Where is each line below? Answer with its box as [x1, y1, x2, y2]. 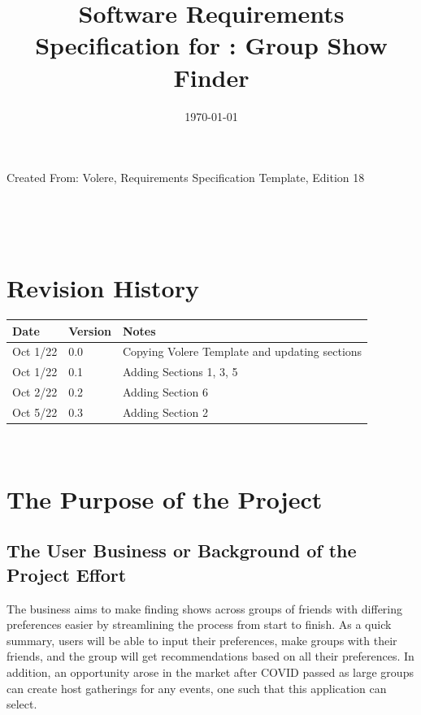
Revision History [7, 271, 199, 305]
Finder [173, 60, 250, 93]
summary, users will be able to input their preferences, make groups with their [7, 631, 397, 648]
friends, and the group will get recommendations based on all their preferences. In [7, 648, 414, 665]
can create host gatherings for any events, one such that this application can [7, 679, 387, 696]
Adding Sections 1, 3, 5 [122, 363, 238, 380]
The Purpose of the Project [7, 482, 323, 515]
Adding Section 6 [122, 383, 208, 401]
